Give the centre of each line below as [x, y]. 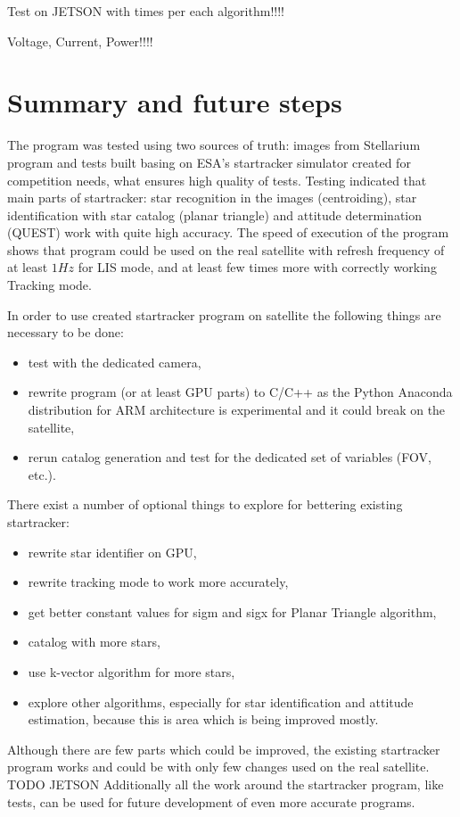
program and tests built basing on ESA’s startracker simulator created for [209, 162]
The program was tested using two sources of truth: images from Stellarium [214, 145]
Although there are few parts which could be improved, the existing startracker [224, 749]
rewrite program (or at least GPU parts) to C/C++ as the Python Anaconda [240, 392]
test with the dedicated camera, [115, 362]
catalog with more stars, [94, 642]
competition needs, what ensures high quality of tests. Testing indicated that [217, 180]
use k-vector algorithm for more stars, [131, 671]
